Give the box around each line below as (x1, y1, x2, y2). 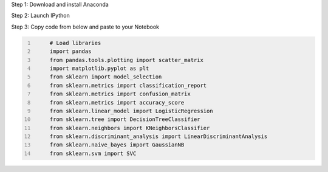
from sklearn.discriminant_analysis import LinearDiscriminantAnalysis (49, 133, 268, 140)
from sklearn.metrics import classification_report (49, 82, 207, 89)
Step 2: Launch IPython (11, 12, 70, 19)
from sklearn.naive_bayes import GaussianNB (49, 142, 185, 148)
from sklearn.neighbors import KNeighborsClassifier (49, 125, 210, 131)
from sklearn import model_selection (49, 74, 162, 80)
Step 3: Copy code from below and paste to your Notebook (11, 23, 159, 30)
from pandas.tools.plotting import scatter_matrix (49, 57, 203, 63)
